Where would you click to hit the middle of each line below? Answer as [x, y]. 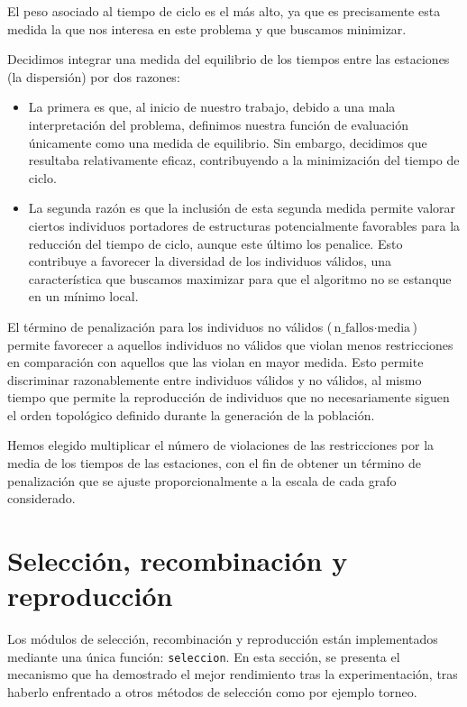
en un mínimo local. [83, 296]
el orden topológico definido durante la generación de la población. [191, 414]
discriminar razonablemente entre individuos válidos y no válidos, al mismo [215, 379]
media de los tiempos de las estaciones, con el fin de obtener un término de [214, 463]
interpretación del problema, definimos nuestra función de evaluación [218, 124]
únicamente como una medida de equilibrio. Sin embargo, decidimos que [228, 142]
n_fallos [354, 328]
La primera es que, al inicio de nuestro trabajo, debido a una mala [212, 107]
